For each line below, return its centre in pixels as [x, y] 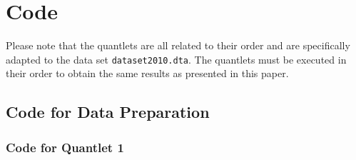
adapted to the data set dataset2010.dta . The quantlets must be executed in [176, 59]
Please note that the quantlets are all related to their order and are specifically [178, 45]
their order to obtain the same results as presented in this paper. [147, 73]
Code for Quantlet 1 [65, 147]
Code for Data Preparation [108, 112]
